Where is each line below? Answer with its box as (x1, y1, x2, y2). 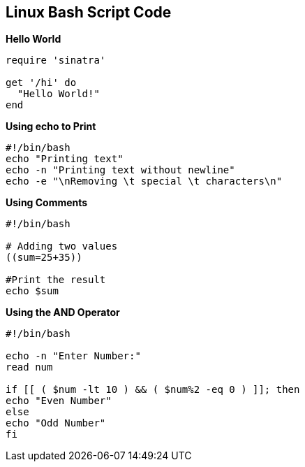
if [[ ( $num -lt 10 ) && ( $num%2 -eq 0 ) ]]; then (6, 384, 300, 396)
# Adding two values (6, 240, 118, 252)
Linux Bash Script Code (6, 3, 172, 21)
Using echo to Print (6, 120, 96, 133)
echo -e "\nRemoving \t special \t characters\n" (6, 175, 283, 187)
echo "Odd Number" (6, 417, 106, 429)
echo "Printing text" (6, 153, 124, 165)
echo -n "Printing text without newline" (6, 164, 235, 176)
